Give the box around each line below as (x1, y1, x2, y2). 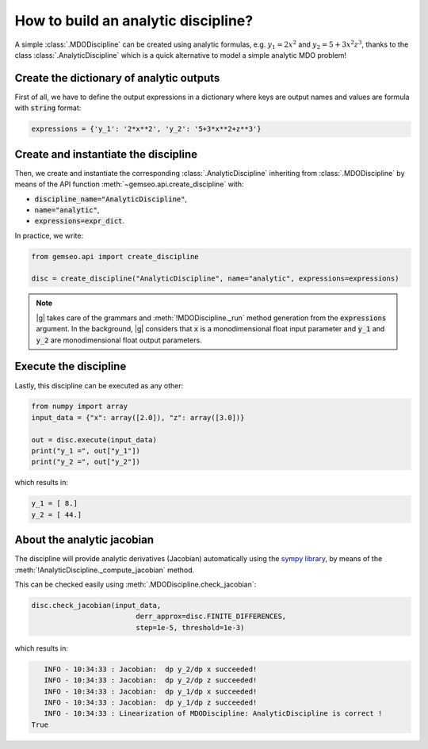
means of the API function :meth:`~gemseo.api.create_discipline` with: (14, 179, 244, 189)
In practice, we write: (14, 231, 83, 240)
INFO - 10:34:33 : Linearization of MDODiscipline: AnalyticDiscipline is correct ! (44, 709, 383, 718)
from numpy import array (31, 402, 128, 411)
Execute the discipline (14, 360, 127, 373)
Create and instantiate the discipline (14, 147, 198, 161)
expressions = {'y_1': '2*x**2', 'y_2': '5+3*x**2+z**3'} (31, 124, 262, 134)
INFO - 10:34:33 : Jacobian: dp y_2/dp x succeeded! (44, 664, 258, 674)
